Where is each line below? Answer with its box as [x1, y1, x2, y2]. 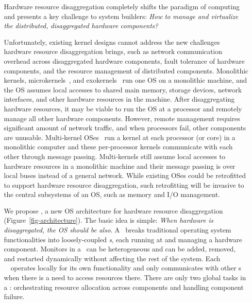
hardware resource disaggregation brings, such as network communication [4, 46, 222, 56]
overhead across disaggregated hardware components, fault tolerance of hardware [4, 55, 245, 66]
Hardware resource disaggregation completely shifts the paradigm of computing [4, 1, 240, 11]
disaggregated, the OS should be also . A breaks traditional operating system [4, 225, 232, 235]
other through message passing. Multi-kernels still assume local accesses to [4, 151, 225, 161]
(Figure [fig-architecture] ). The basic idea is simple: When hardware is [4, 215, 214, 225]
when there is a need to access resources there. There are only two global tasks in [4, 272, 246, 283]
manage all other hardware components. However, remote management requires [4, 113, 240, 123]
